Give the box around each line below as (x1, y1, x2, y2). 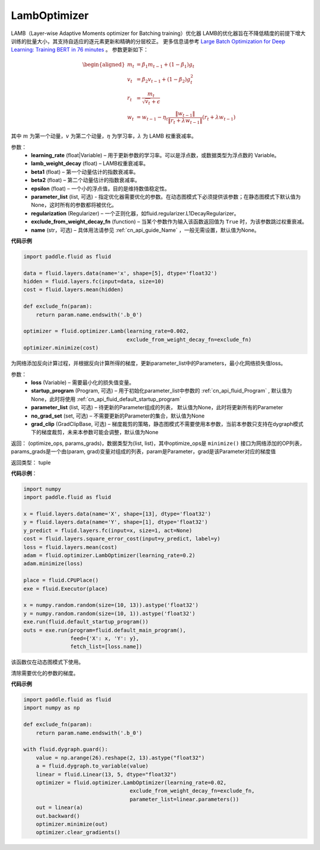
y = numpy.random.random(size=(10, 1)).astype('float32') (23, 610, 196, 617)
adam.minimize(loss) (23, 561, 83, 567)
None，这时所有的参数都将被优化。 (31, 202, 117, 209)
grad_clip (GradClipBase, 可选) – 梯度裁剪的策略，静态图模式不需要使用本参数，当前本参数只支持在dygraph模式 (31, 420, 303, 427)
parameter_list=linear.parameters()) (129, 795, 239, 803)
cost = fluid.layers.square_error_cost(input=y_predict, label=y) (23, 536, 220, 542)
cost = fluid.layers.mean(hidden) (23, 286, 124, 293)
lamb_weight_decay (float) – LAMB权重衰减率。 (31, 160, 149, 167)
